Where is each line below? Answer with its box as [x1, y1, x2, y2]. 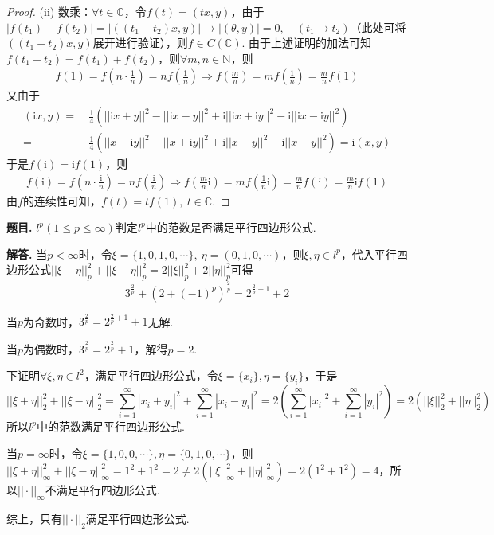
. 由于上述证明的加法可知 [241, 34, 372, 51]
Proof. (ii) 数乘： [6, 3, 92, 19]
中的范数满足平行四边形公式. [36, 418, 185, 435]
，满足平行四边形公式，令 [84, 367, 218, 384]
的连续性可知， [22, 192, 101, 209]
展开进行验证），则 [92, 34, 188, 51]
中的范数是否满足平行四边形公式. [145, 219, 316, 236]
